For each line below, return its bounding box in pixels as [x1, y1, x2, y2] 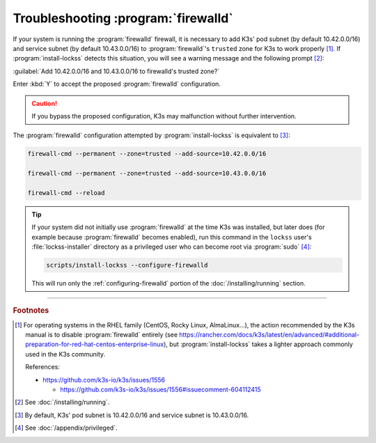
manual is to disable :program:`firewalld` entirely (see [25, 331, 178, 339]
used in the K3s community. [25, 350, 106, 358]
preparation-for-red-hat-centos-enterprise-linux [25, 340, 164, 348]
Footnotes [13, 306, 49, 316]
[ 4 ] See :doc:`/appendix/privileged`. [15, 423, 118, 432]
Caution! [31, 99, 58, 107]
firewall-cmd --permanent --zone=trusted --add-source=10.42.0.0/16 [27, 150, 267, 158]
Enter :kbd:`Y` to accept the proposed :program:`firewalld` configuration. [13, 80, 221, 88]
